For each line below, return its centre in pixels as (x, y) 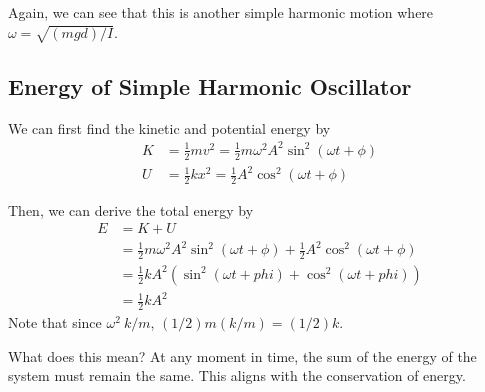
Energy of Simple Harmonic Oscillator (210, 85)
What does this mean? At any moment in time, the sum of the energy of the (242, 355)
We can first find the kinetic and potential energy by (169, 127)
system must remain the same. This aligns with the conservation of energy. (237, 375)
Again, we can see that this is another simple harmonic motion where (221, 12)
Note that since (55, 322)
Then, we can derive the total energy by (131, 209)
